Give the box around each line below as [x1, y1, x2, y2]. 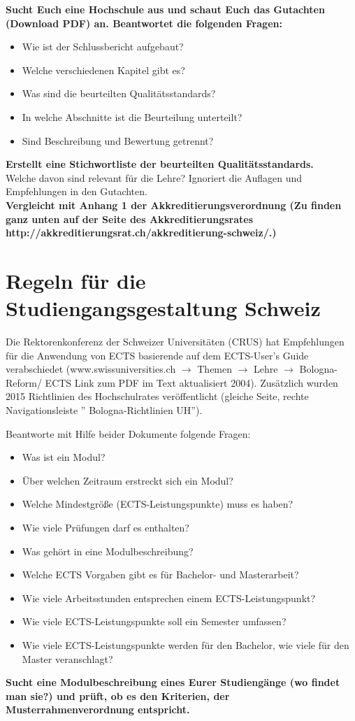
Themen [197, 362, 233, 376]
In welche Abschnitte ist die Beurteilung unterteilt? [22, 109, 242, 124]
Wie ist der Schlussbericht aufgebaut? [22, 39, 184, 54]
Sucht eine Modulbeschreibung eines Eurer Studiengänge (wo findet [6, 675, 340, 690]
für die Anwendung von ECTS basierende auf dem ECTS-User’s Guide [6, 348, 309, 362]
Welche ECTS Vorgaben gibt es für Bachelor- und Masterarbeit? [22, 567, 299, 582]
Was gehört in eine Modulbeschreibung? [22, 543, 194, 558]
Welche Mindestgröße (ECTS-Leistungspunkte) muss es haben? [22, 497, 294, 511]
